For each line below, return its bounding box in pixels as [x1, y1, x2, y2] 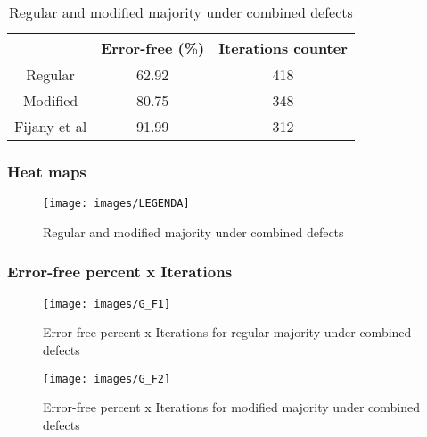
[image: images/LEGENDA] [43, 197, 190, 210]
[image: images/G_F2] [43, 372, 171, 385]
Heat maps [7, 160, 86, 182]
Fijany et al [14, 116, 87, 136]
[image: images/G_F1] [43, 297, 171, 310]
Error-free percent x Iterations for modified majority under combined [43, 398, 420, 416]
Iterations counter [218, 37, 348, 58]
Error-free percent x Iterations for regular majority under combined [43, 323, 412, 342]
